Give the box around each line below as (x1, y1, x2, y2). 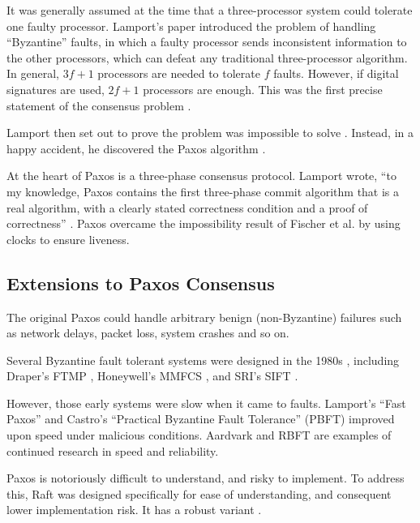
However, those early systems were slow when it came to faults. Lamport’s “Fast (6, 394, 406, 411)
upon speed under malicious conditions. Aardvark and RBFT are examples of (6, 427, 392, 444)
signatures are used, (6, 80, 105, 97)
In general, (6, 65, 59, 82)
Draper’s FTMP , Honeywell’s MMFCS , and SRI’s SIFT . (6, 367, 298, 384)
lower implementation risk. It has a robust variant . (6, 501, 262, 518)
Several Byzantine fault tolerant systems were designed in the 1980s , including (6, 351, 400, 368)
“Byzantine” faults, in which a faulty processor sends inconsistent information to (6, 33, 407, 50)
